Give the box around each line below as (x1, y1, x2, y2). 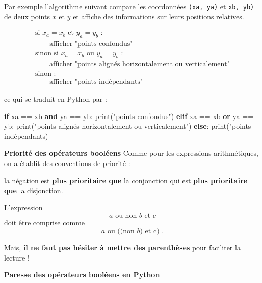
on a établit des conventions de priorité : (4, 158, 130, 168)
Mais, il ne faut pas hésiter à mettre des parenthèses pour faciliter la (4, 242, 241, 252)
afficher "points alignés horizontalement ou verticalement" (49, 60, 230, 68)
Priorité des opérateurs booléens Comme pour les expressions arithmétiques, (4, 148, 258, 158)
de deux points (4, 11, 50, 21)
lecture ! (4, 252, 30, 263)
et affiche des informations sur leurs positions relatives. (73, 11, 244, 21)
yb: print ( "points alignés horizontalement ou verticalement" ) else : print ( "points (4, 121, 251, 131)
